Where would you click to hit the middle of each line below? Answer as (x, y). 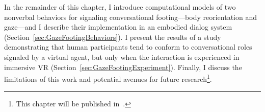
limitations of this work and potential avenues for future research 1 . (108, 78)
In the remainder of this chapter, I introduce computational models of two (120, 7)
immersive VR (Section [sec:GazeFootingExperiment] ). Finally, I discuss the (123, 67)
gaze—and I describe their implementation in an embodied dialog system (118, 27)
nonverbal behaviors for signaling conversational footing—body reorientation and (131, 17)
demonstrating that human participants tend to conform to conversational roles (128, 47)
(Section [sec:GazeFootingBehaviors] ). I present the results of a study (113, 37)
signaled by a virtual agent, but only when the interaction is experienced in (122, 57)
